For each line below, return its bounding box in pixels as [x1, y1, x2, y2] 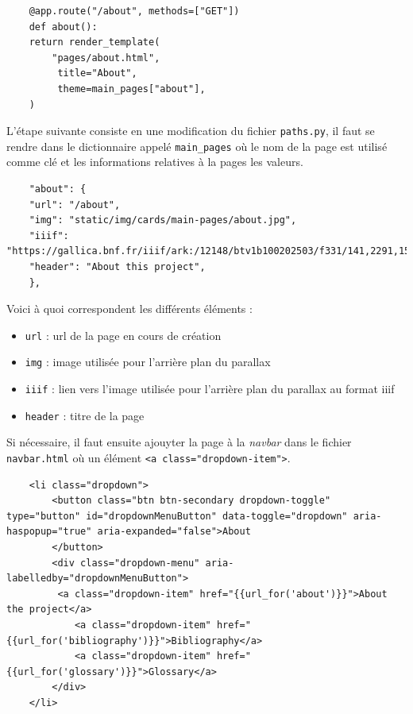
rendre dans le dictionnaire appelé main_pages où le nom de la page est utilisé [6, 137, 388, 154]
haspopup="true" [6, 526, 92, 538]
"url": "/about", [29, 199, 121, 210]
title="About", [57, 68, 137, 79]
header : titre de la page [25, 407, 145, 423]
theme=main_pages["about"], [57, 83, 206, 95]
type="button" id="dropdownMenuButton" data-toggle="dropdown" [6, 510, 348, 522]
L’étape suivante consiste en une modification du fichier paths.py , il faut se [6, 122, 375, 139]
